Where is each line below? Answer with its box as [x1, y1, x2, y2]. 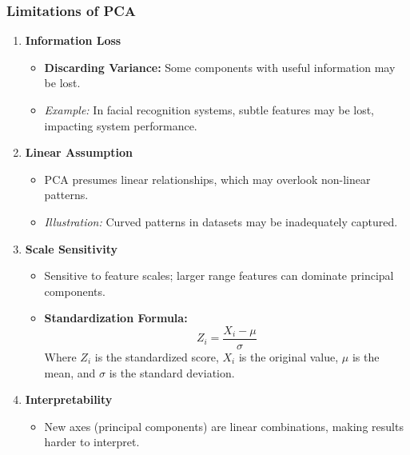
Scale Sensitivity [25, 240, 118, 257]
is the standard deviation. [109, 364, 235, 381]
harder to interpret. [44, 433, 140, 450]
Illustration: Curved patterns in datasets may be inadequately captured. [44, 213, 398, 229]
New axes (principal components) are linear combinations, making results [44, 417, 404, 434]
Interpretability [25, 391, 113, 408]
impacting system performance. [44, 117, 197, 134]
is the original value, [238, 349, 339, 365]
